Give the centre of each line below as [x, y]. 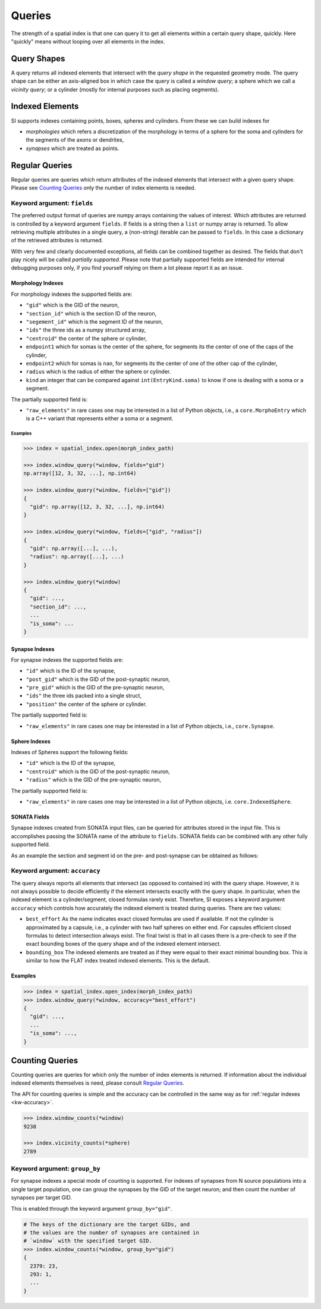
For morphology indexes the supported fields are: [72, 294]
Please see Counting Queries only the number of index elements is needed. [103, 188]
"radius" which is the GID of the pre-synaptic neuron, [94, 780]
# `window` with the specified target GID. [88, 1241]
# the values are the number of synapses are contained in [111, 1233]
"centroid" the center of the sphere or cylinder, [86, 338]
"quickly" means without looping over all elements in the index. [88, 41]
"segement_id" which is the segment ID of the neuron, [95, 322]
